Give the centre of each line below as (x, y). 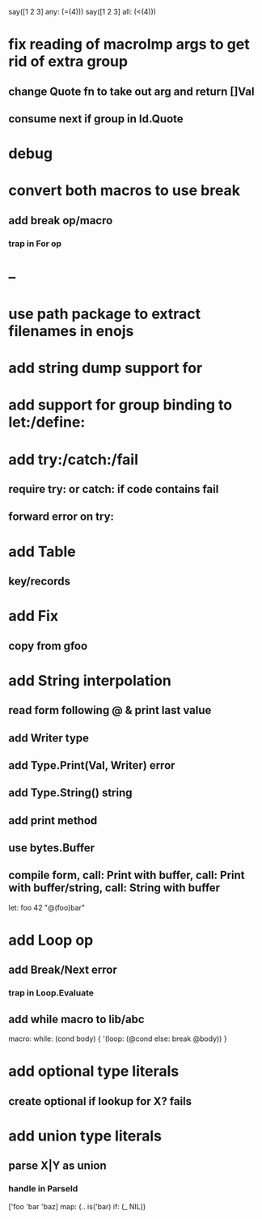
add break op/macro (61, 221)
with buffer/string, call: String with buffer (114, 888)
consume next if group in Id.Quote (96, 119)
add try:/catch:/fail (74, 459)
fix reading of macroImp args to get (129, 45)
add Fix (34, 616)
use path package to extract (104, 314)
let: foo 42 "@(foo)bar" (47, 907)
